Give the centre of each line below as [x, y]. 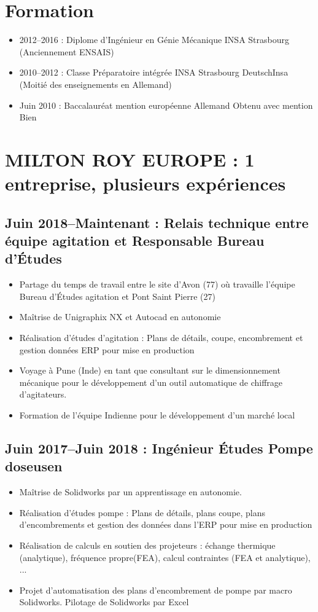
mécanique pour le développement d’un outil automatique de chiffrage [151, 382]
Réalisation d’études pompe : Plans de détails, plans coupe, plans [142, 512]
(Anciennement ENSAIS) [67, 51]
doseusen [34, 466]
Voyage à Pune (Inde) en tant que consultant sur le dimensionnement [150, 370]
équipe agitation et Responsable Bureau [135, 241]
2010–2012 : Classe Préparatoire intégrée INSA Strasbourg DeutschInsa [154, 72]
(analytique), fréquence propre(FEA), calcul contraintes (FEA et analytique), [165, 557]
